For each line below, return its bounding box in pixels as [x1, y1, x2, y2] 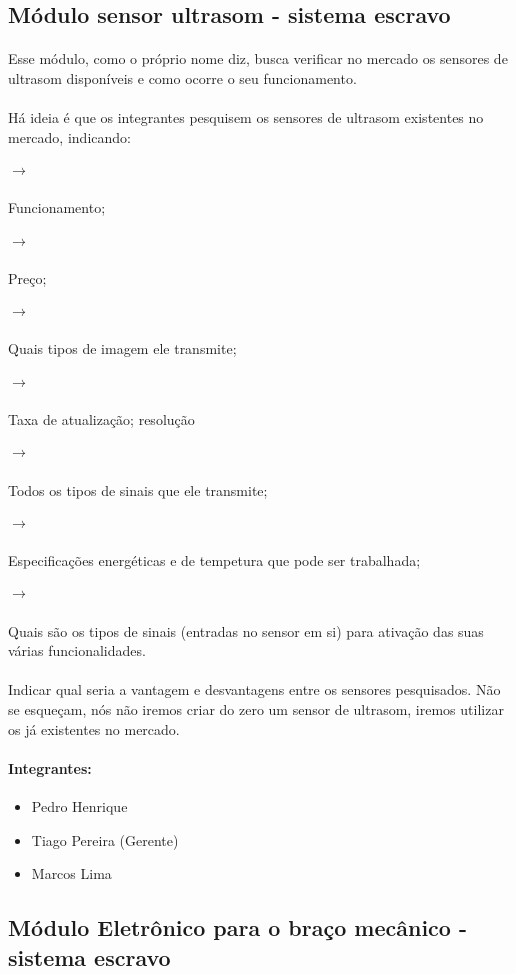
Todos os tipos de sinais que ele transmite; [8, 479, 268, 500]
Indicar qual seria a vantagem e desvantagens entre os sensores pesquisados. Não [8, 679, 501, 700]
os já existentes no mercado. [8, 718, 180, 739]
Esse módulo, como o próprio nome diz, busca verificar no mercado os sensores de [8, 48, 508, 69]
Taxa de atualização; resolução [8, 409, 195, 429]
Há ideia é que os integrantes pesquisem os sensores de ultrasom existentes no [8, 107, 484, 128]
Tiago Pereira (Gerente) [31, 829, 179, 850]
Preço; [8, 267, 47, 288]
